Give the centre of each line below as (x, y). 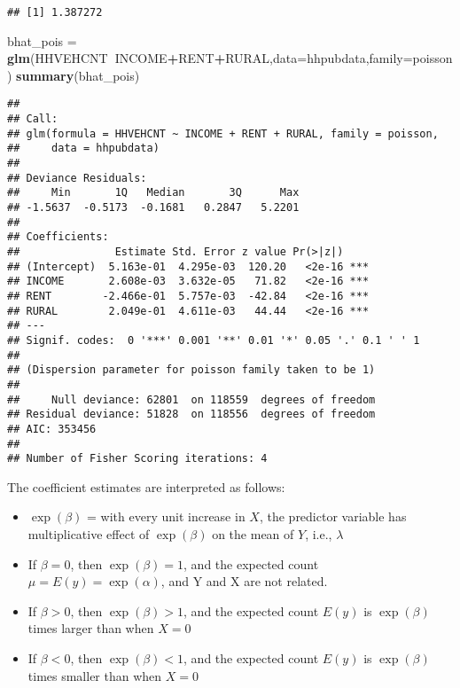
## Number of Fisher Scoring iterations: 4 (137, 459)
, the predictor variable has (333, 516)
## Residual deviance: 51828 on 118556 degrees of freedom (191, 414)
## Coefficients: (58, 237)
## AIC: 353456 (52, 429)
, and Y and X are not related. (244, 581)
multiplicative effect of (89, 534)
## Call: (33, 119)
